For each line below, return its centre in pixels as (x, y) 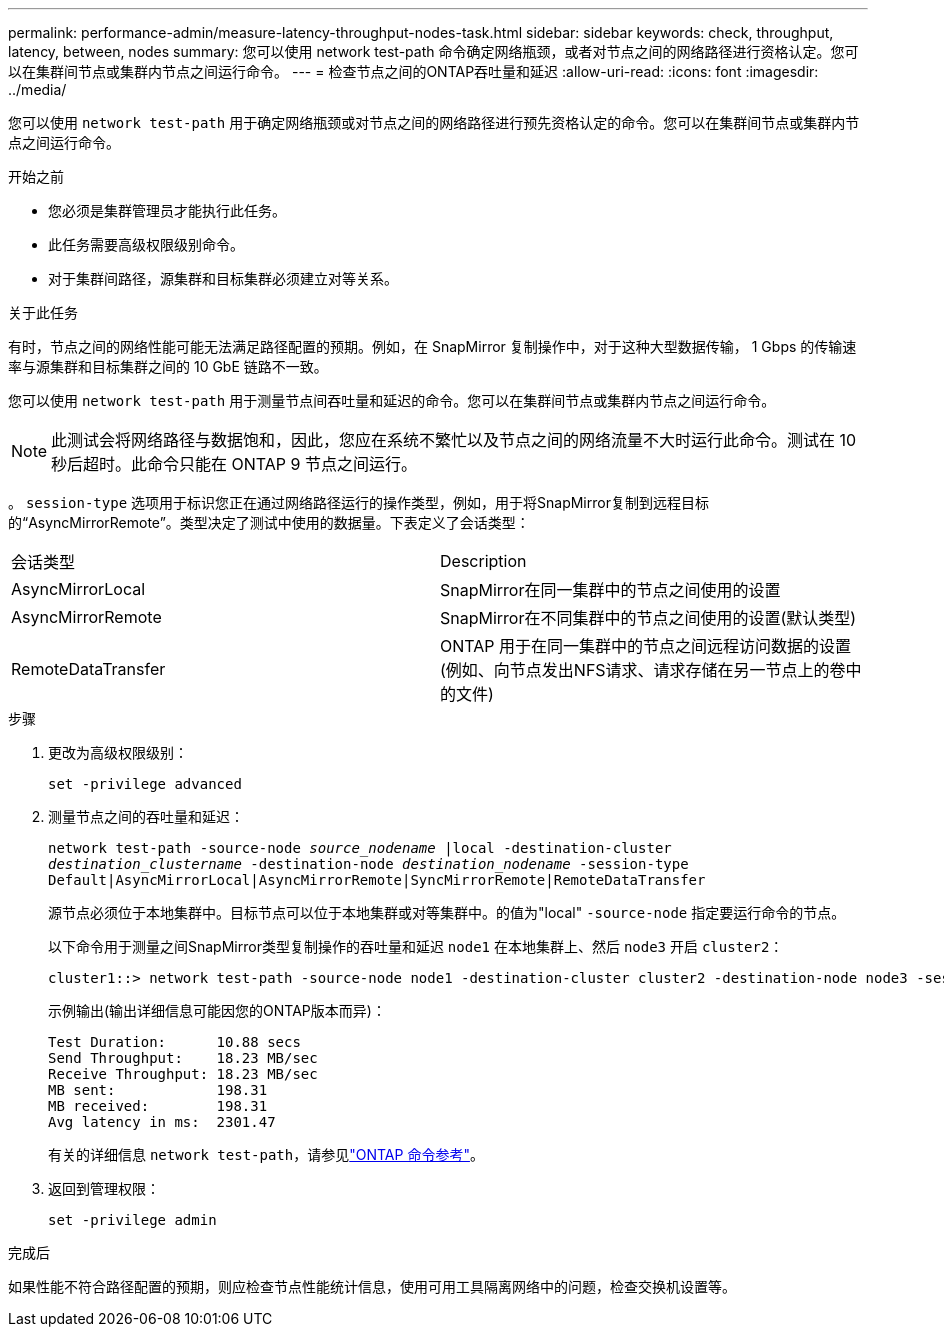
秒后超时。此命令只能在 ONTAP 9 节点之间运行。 (234, 464)
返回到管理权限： (104, 1188)
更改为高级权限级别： (118, 752)
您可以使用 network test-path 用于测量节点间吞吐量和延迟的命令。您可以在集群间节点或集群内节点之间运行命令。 (392, 400)
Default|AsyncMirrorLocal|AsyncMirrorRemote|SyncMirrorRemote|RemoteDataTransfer (377, 880)
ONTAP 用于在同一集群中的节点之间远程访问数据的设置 (646, 646)
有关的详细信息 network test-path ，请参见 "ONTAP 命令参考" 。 (266, 1154)
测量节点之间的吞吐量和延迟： (146, 816)
